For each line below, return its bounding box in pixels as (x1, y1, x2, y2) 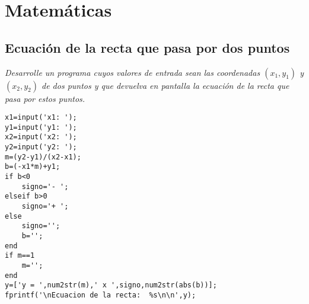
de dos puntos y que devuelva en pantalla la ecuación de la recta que (41, 79, 289, 91)
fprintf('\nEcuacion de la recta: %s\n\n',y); (5, 290, 196, 299)
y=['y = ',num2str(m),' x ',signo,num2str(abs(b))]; (5, 281, 217, 290)
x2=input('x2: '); (5, 133, 77, 142)
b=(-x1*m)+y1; (5, 162, 60, 171)
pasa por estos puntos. (5, 92, 85, 104)
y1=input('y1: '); (5, 123, 77, 132)
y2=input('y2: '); (5, 143, 77, 152)
